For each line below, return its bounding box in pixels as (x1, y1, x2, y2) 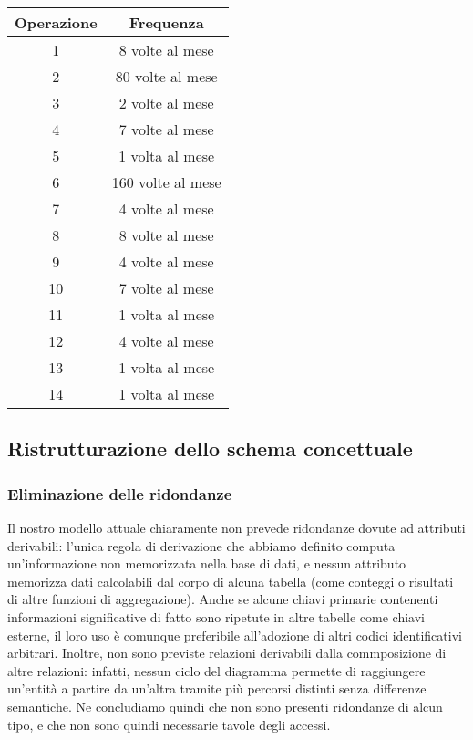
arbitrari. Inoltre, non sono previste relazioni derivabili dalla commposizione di (7, 643, 447, 662)
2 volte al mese (118, 92, 214, 113)
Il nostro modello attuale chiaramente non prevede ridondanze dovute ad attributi (7, 518, 466, 537)
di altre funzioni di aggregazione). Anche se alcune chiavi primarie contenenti (7, 589, 438, 609)
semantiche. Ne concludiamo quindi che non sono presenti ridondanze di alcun (7, 696, 443, 715)
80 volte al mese (115, 66, 218, 87)
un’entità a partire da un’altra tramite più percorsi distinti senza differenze (7, 679, 427, 698)
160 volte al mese (111, 172, 221, 193)
